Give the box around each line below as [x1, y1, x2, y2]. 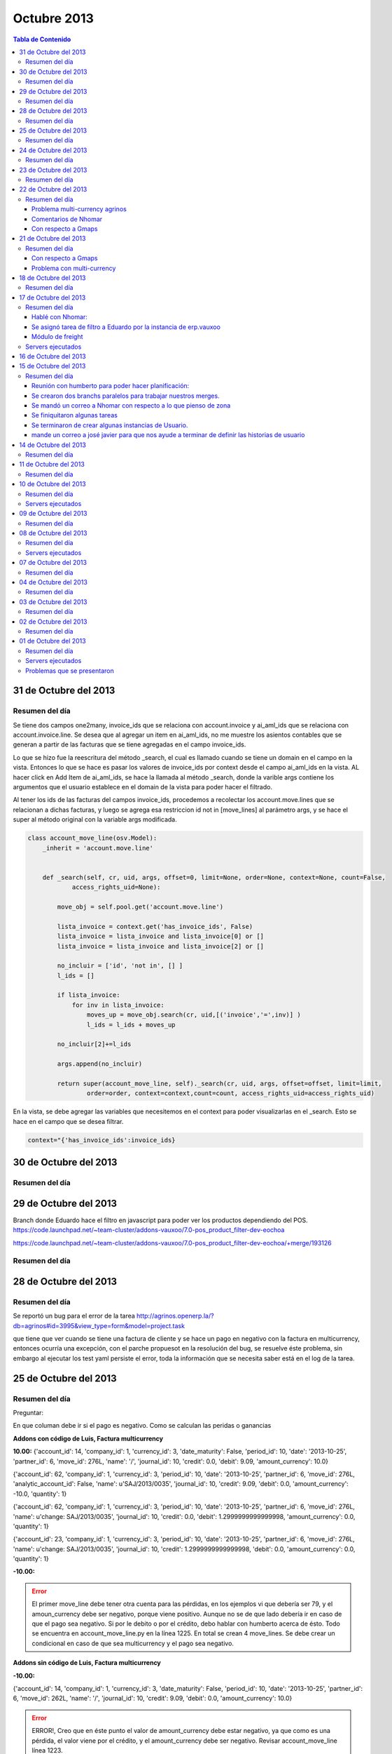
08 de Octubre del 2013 [19, 529, 87, 537]
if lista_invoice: [57, 991, 120, 999]
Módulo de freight [31, 333, 83, 341]
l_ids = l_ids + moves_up [86, 1021, 176, 1029]
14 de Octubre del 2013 [19, 441, 87, 449]
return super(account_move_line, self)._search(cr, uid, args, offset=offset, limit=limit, [57, 1079, 382, 1087]
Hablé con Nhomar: [31, 313, 87, 321]
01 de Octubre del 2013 [19, 637, 87, 645]
